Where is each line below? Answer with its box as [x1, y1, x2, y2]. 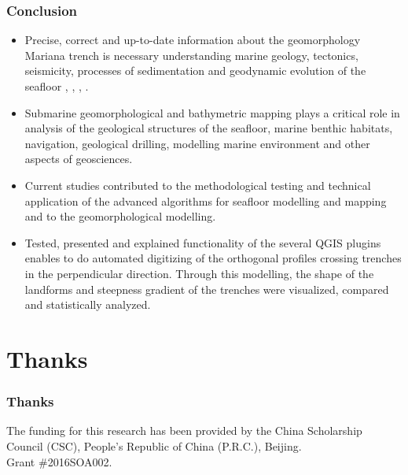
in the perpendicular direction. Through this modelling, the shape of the [24, 265, 374, 281]
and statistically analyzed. [24, 296, 151, 313]
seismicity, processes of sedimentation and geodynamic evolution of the [24, 62, 366, 79]
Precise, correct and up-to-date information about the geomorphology [24, 32, 361, 48]
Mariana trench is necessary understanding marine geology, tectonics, [24, 46, 358, 63]
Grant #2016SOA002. [6, 453, 112, 469]
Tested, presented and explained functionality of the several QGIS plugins [24, 234, 381, 250]
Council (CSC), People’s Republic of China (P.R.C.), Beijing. [6, 437, 302, 454]
